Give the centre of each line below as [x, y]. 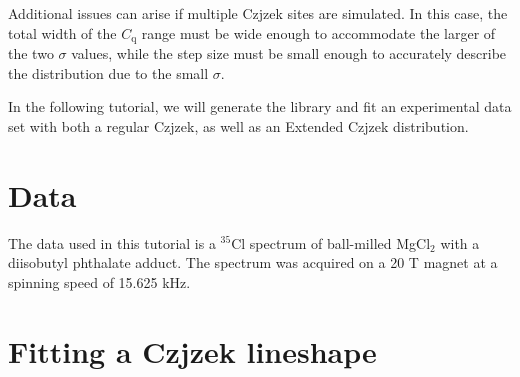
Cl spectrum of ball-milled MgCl [331, 242]
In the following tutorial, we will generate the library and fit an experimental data [260, 106]
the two [31, 53]
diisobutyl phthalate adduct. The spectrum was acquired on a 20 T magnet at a [253, 262]
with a [460, 242]
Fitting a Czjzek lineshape [192, 350]
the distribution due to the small [108, 72]
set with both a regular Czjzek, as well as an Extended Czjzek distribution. [238, 125]
